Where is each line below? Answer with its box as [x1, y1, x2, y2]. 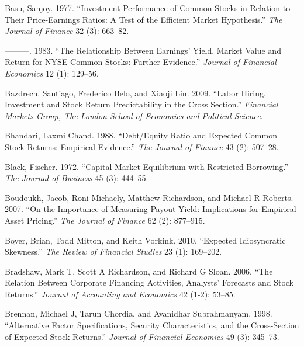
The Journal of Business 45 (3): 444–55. [5, 172, 148, 184]
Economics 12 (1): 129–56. [5, 67, 99, 79]
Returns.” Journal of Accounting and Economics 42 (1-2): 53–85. [5, 287, 236, 300]
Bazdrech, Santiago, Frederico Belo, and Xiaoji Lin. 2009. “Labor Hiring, [5, 86, 266, 99]
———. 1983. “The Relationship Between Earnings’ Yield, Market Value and [5, 44, 281, 56]
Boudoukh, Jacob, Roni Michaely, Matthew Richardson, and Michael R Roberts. [5, 191, 293, 203]
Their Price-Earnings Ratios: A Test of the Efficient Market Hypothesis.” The [5, 13, 282, 25]
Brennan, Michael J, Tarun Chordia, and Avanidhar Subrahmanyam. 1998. [5, 307, 272, 320]
